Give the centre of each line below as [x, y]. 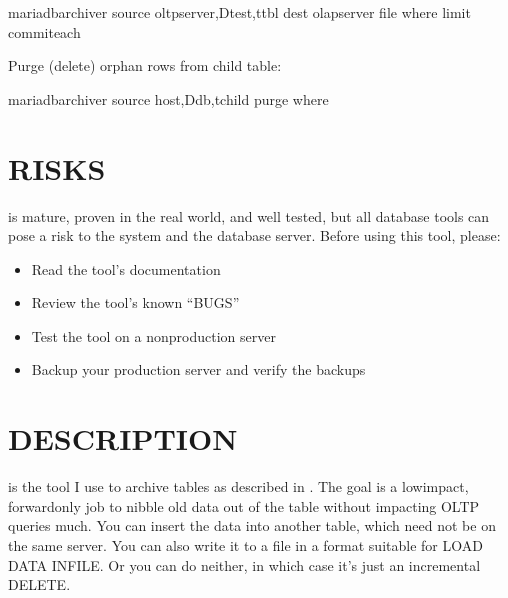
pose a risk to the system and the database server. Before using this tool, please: [254, 235]
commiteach [44, 31]
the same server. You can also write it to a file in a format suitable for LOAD [245, 544]
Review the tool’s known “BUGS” [135, 302]
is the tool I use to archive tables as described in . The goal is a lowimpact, [238, 486]
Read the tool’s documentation [126, 268]
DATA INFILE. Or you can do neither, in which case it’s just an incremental [244, 564]
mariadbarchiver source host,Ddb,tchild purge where [168, 98]
